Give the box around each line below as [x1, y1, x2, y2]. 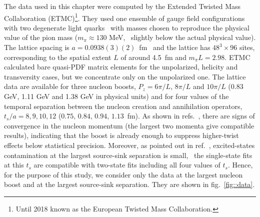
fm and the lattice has [139, 42, 210, 52]
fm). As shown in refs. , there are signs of [127, 110, 255, 121]
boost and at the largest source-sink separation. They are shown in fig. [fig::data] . [4, 179, 255, 189]
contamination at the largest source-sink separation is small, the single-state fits [4, 149, 252, 160]
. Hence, [227, 159, 253, 170]
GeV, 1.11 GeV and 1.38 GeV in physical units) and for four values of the [4, 91, 229, 101]
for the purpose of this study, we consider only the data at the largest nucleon [4, 169, 243, 179]
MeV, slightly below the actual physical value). [109, 32, 256, 42]
